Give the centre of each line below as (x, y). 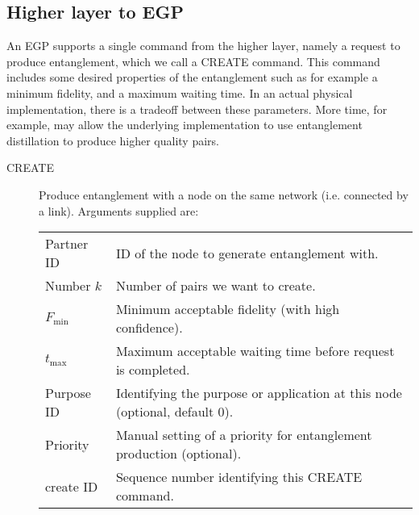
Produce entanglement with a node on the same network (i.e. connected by (224, 194)
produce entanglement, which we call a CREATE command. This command (193, 61)
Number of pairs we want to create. (216, 286)
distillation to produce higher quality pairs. (113, 140)
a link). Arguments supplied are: (119, 210)
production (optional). (178, 454)
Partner (67, 244)
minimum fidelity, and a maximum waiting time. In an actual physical (180, 92)
